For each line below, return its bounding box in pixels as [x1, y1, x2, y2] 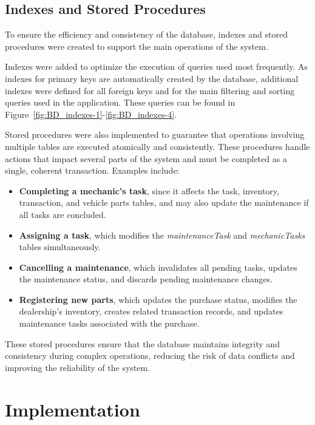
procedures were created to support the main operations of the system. [5, 39, 268, 52]
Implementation [5, 396, 140, 421]
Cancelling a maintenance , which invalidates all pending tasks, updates [19, 260, 297, 273]
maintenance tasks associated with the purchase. [19, 317, 200, 330]
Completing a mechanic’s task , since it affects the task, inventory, [19, 184, 279, 197]
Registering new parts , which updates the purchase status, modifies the [19, 293, 297, 305]
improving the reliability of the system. [5, 361, 151, 373]
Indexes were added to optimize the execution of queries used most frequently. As [5, 60, 308, 73]
